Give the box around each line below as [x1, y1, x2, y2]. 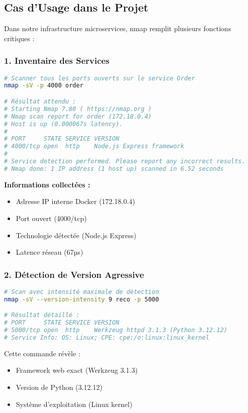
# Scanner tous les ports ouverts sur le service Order [4, 74, 195, 82]
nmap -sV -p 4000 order [4, 82, 84, 89]
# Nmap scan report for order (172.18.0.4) [4, 113, 152, 120]
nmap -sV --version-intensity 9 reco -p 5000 [4, 295, 159, 303]
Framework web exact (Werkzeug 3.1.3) [16, 365, 138, 375]
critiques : [4, 33, 35, 43]
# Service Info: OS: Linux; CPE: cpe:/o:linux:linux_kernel [4, 334, 210, 341]
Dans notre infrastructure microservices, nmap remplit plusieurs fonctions [4, 23, 231, 34]
